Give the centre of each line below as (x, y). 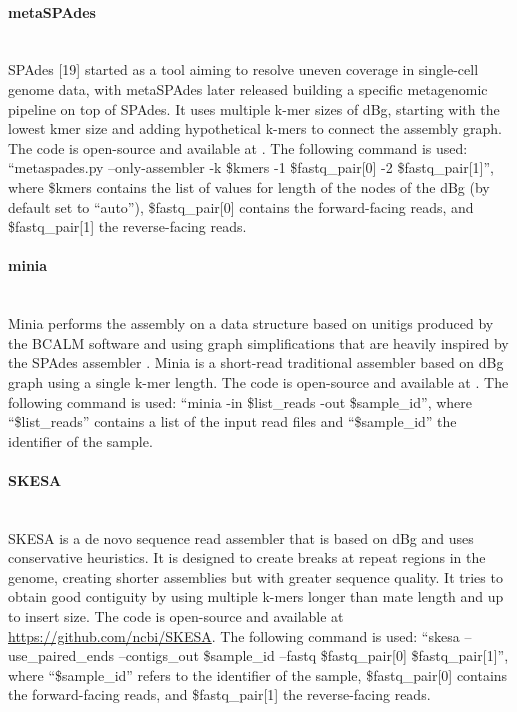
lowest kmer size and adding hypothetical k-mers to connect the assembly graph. (255, 128)
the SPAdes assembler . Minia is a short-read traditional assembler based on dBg (256, 362)
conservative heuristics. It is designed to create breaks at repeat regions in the (247, 557)
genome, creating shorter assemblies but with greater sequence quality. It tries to (255, 576)
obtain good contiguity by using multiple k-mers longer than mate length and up (256, 596)
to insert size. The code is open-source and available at (176, 616)
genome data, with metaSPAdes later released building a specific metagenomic (248, 88)
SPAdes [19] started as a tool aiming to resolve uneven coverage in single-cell (243, 69)
